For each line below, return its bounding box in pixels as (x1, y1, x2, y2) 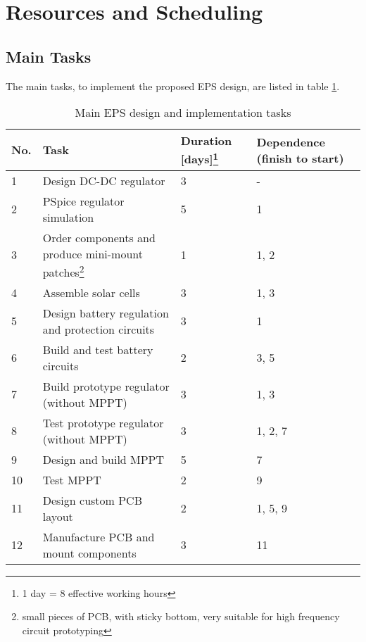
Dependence (256, 133, 325, 150)
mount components (42, 544, 137, 561)
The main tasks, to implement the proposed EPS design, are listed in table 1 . (6, 78, 340, 93)
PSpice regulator (42, 192, 125, 209)
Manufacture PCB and (42, 528, 155, 545)
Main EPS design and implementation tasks (75, 104, 291, 121)
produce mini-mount (42, 245, 144, 262)
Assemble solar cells (42, 284, 140, 301)
